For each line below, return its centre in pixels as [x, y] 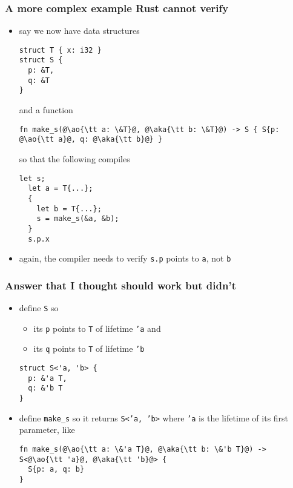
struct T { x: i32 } [60, 50]
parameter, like [47, 430]
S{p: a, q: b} [56, 470]
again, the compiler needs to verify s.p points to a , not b [125, 258]
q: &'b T [45, 388]
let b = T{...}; [69, 209]
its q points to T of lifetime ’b [89, 348]
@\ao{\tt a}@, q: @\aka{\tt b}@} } [91, 140]
